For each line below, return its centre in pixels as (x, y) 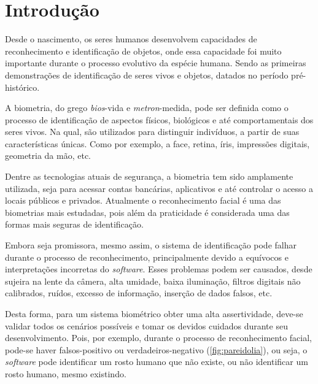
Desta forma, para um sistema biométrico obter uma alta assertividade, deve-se (154, 313)
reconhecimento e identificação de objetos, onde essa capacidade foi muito (143, 51)
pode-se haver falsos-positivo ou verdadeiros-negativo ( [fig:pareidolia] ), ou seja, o (156, 349)
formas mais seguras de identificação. (74, 224)
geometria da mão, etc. (48, 156)
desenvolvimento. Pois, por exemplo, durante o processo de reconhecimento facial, (158, 338)
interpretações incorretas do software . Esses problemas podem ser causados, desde (159, 269)
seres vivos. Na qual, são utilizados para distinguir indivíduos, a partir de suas (152, 132)
